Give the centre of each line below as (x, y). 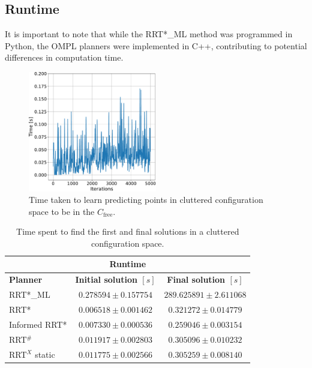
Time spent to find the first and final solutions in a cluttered (128, 231)
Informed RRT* (38, 324)
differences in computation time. (64, 57)
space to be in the (62, 211)
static (45, 354)
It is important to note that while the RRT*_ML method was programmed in (149, 34)
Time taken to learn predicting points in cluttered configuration (146, 200)
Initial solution (106, 279)
